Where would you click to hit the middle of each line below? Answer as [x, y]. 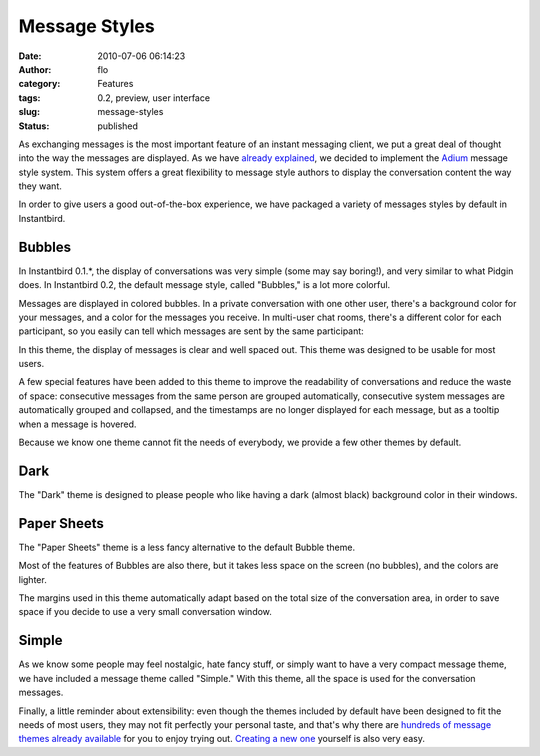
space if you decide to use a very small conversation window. [145, 612]
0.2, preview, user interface [153, 97]
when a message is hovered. [77, 424]
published [118, 126]
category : [39, 84]
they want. [40, 186]
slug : [29, 112]
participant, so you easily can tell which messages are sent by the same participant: [191, 331]
